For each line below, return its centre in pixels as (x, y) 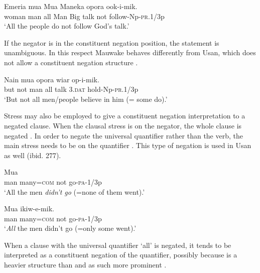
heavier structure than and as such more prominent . (85, 265)
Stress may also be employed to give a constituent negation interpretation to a (125, 116)
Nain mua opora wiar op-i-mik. (52, 79)
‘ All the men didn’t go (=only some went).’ (70, 228)
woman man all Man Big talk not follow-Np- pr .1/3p (84, 16)
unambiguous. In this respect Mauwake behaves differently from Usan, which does (130, 52)
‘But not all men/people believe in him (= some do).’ (86, 99)
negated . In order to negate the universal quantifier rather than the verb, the (123, 135)
